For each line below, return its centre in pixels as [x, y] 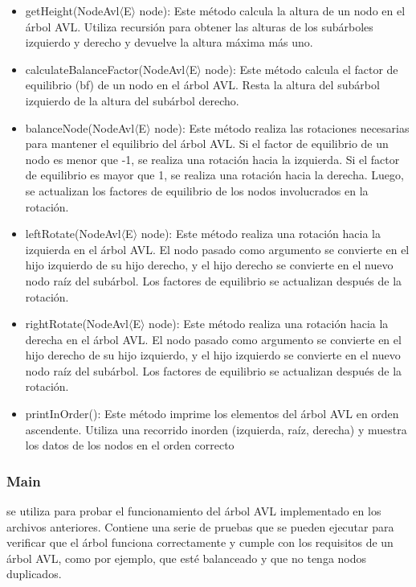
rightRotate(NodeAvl [77, 324]
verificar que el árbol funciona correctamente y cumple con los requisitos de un [200, 542]
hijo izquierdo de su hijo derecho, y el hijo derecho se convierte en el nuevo [209, 265]
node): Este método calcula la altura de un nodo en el [272, 10]
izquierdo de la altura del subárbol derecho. [132, 100]
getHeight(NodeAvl [72, 10]
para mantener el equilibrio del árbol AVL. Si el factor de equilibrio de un [207, 144]
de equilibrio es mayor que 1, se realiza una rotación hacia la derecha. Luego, [214, 175]
